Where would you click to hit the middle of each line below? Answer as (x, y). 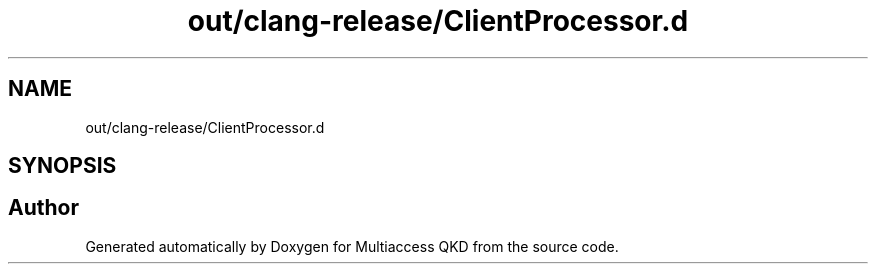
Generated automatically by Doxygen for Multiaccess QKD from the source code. (352, 246)
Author (43, 208)
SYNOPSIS (62, 166)
